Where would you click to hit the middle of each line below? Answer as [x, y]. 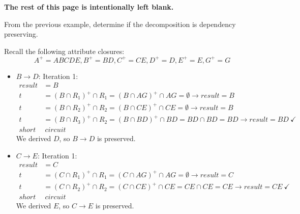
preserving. [21, 34]
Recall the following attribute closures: [64, 51]
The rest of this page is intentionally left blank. [89, 7]
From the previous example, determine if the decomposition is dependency [120, 24]
